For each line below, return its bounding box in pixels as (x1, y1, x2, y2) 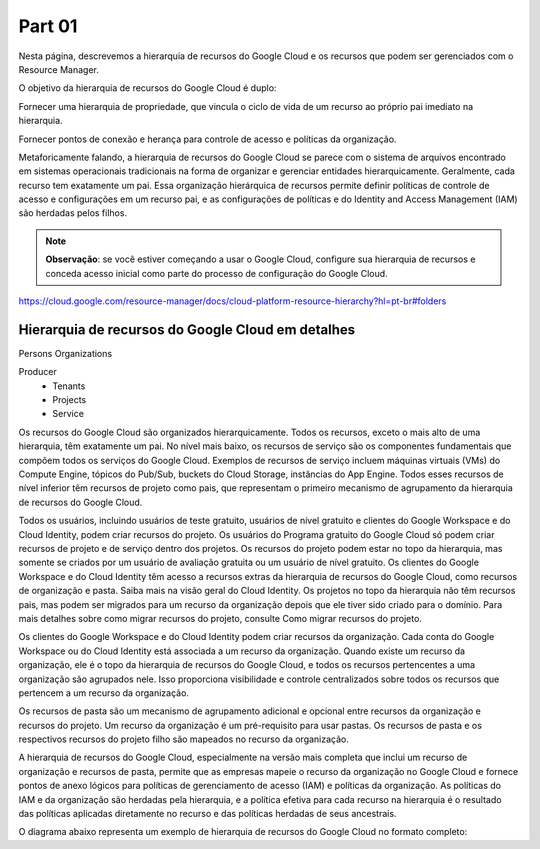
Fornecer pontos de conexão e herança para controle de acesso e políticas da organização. (18, 133, 397, 145)
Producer (18, 366, 57, 378)
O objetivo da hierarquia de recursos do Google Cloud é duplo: (18, 82, 277, 94)
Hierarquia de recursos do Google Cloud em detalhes (18, 321, 356, 338)
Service (52, 408, 85, 420)
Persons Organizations (18, 347, 113, 359)
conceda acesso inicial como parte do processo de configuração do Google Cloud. (45, 267, 389, 279)
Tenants (52, 380, 86, 392)
